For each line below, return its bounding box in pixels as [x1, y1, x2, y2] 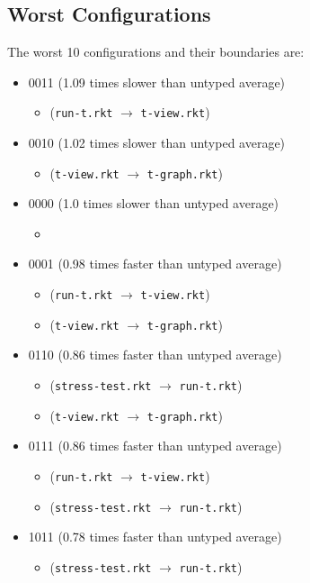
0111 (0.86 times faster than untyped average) [28, 436, 282, 455]
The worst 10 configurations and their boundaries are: [7, 42, 305, 61]
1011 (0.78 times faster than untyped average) [28, 527, 282, 546]
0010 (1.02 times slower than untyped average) [28, 133, 286, 152]
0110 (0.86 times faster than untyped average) [28, 345, 282, 364]
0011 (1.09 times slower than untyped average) [28, 72, 286, 91]
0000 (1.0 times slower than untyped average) [28, 194, 279, 213]
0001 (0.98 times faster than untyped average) [28, 254, 282, 273]
